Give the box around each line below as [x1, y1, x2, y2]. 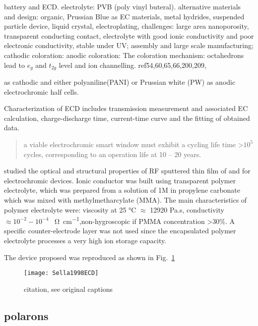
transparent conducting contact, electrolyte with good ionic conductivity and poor [4, 30, 254, 41]
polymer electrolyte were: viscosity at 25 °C [4, 204, 136, 215]
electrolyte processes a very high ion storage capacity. [4, 235, 167, 245]
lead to [4, 59, 25, 70]
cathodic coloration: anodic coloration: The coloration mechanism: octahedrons [4, 50, 244, 60]
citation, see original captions [24, 283, 113, 294]
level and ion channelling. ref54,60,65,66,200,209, [59, 59, 206, 70]
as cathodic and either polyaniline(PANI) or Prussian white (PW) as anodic [4, 77, 236, 87]
